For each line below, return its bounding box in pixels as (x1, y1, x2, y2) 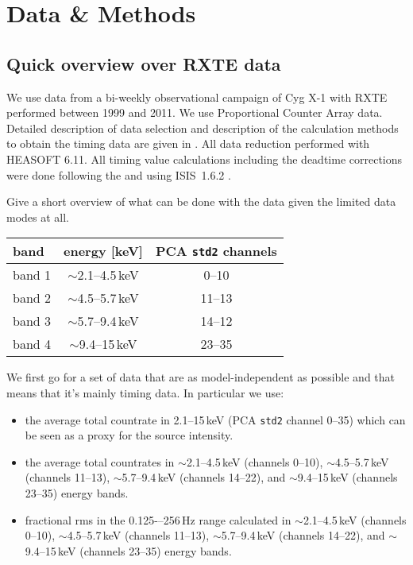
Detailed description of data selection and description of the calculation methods (6, 119, 399, 136)
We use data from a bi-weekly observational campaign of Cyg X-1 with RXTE (6, 88, 388, 105)
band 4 (13, 335, 52, 354)
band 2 (13, 288, 52, 308)
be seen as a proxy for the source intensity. (25, 427, 234, 443)
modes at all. (6, 208, 70, 225)
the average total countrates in (25, 453, 175, 470)
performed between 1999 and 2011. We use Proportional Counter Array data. (6, 104, 383, 121)
